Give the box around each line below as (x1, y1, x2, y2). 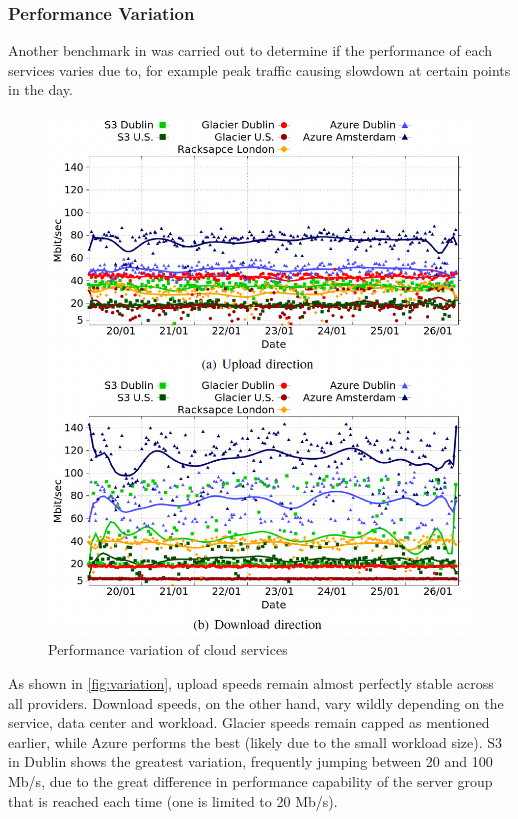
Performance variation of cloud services (48, 639, 288, 660)
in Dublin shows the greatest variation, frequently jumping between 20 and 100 (8, 751, 493, 772)
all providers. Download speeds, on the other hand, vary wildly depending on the (8, 692, 504, 713)
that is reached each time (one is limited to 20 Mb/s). (8, 790, 338, 811)
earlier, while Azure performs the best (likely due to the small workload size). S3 (8, 731, 503, 752)
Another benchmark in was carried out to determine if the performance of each (8, 40, 493, 61)
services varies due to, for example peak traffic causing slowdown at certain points (8, 59, 511, 80)
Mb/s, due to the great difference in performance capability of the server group (8, 771, 493, 791)
